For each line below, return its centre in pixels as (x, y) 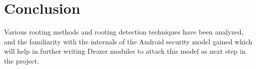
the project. (22, 60)
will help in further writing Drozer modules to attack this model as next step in (125, 51)
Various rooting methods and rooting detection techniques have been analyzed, (124, 32)
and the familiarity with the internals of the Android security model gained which (128, 41)
